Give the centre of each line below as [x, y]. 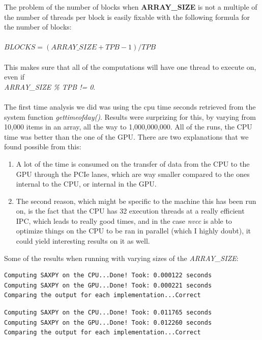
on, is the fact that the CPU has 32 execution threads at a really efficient [130, 211]
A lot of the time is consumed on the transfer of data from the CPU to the [133, 163]
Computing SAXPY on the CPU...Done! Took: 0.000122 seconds [108, 276]
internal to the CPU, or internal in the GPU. [86, 184]
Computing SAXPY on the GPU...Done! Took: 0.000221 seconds [108, 285]
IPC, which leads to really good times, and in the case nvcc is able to [124, 220]
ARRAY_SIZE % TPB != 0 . [50, 86]
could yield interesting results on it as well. [83, 241]
